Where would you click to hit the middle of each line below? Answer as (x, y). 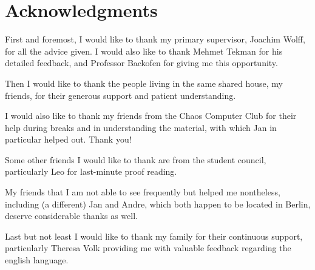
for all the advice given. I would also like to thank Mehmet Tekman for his (144, 51)
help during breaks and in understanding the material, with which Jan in (141, 127)
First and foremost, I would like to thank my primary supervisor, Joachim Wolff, (155, 39)
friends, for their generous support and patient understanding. (120, 95)
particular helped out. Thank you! (68, 139)
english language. (37, 260)
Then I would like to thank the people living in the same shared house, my (144, 83)
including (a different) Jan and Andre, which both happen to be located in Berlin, (158, 204)
